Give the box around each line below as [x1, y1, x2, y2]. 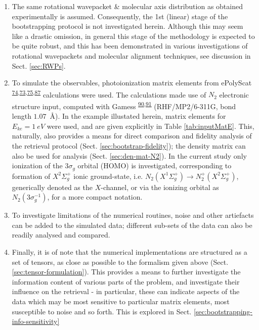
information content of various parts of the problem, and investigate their [12, 276, 240, 287]
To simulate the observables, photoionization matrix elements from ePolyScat [12, 77, 252, 88]
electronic [219, 89, 249, 100]
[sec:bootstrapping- [193, 306, 252, 316]
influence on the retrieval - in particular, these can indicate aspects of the [12, 286, 240, 297]
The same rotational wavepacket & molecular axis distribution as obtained [12, 1, 243, 11]
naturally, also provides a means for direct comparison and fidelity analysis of [12, 130, 252, 141]
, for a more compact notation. [47, 192, 143, 202]
